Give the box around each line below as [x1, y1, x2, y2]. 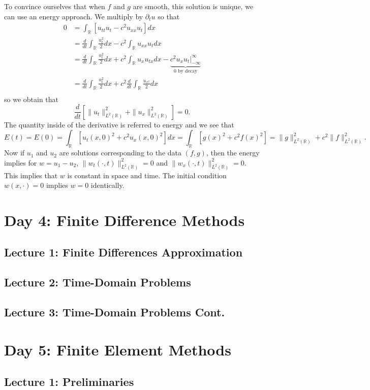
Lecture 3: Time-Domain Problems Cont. [4, 304, 225, 320]
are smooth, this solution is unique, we [133, 1, 254, 11]
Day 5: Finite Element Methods [4, 339, 231, 360]
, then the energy [206, 147, 260, 158]
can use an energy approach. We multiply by [4, 11, 143, 21]
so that [158, 11, 180, 21]
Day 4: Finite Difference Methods [4, 209, 245, 230]
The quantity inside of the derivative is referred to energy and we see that [4, 119, 234, 129]
